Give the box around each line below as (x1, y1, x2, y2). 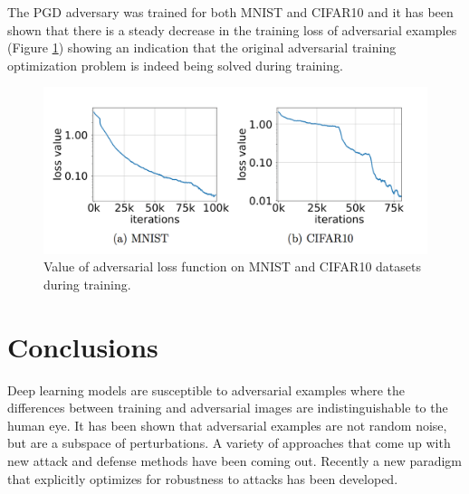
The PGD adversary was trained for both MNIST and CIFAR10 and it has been (7, 3, 454, 21)
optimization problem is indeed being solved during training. (7, 55, 343, 74)
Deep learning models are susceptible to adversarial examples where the (7, 380, 406, 399)
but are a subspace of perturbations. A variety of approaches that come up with (7, 433, 451, 452)
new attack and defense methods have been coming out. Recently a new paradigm (7, 451, 463, 470)
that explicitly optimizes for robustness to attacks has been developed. (7, 469, 398, 488)
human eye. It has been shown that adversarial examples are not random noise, (7, 415, 447, 434)
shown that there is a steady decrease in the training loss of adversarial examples (7, 20, 457, 39)
